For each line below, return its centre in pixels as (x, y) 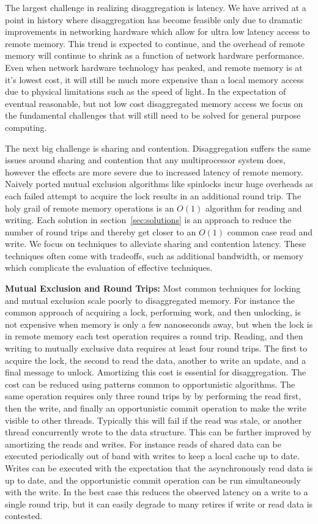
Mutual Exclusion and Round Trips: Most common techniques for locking (153, 288)
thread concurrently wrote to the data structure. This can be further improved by (158, 432)
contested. (24, 516)
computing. (26, 127)
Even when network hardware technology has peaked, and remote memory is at (154, 67)
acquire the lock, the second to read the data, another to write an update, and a (156, 360)
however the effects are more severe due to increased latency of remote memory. (154, 172)
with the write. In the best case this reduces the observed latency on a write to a (157, 492)
